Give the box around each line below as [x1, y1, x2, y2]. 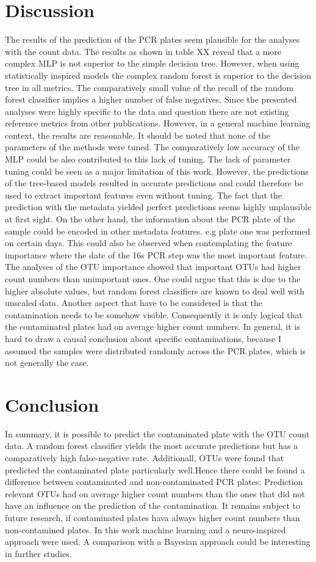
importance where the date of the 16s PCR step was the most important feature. [5, 248, 307, 261]
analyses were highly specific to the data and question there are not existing [5, 104, 289, 117]
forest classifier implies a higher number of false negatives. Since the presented [5, 93, 297, 106]
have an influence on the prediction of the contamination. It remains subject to [5, 499, 301, 512]
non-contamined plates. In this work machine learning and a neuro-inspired [5, 523, 286, 536]
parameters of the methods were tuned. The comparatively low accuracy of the [5, 140, 300, 153]
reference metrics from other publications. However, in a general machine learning [5, 117, 311, 130]
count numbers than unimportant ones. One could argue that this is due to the [5, 272, 301, 285]
